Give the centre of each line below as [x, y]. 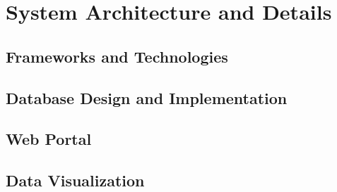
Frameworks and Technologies [117, 56]
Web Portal [49, 139]
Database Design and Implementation [147, 97]
